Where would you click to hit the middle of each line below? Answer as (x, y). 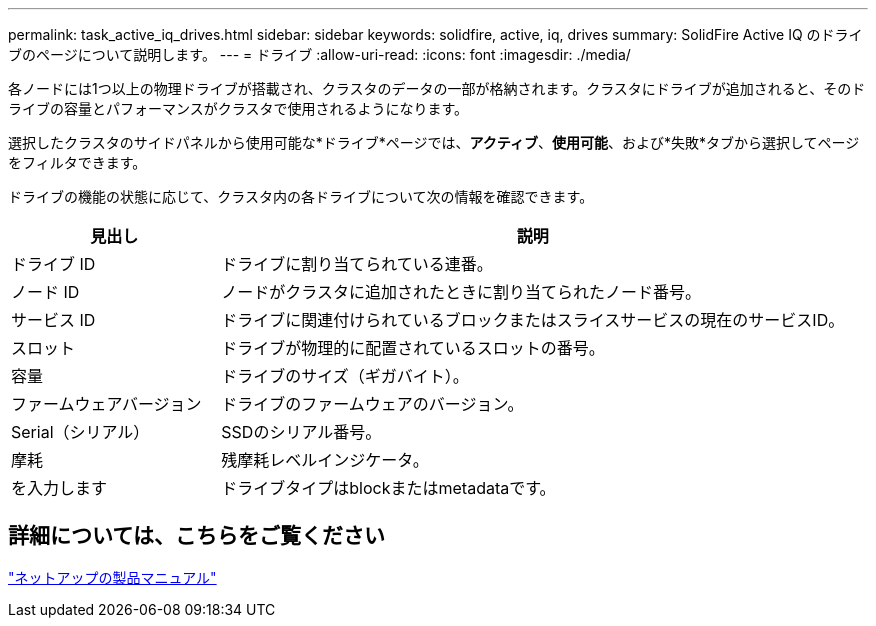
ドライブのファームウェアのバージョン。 (372, 404)
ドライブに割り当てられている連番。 (357, 264)
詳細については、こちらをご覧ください (196, 536)
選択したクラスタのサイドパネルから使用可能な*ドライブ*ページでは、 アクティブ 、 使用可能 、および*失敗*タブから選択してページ (434, 142)
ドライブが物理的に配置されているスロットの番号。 (413, 348)
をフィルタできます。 (77, 162)
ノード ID (45, 292)
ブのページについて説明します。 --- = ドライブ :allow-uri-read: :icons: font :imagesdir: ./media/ (319, 54)
